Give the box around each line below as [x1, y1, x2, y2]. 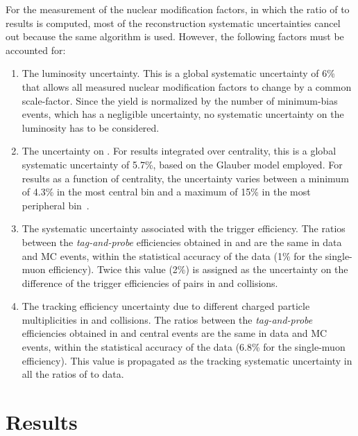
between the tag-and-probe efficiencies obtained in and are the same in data [22, 234, 342, 249]
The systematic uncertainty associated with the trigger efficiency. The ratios [22, 221, 346, 236]
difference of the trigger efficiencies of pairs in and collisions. [22, 275, 278, 290]
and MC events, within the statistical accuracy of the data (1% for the [22, 248, 323, 263]
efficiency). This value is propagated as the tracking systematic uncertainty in [22, 353, 352, 367]
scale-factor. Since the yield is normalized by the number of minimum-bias [22, 93, 338, 107]
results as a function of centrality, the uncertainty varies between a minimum [22, 171, 349, 185]
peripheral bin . [22, 198, 89, 212]
